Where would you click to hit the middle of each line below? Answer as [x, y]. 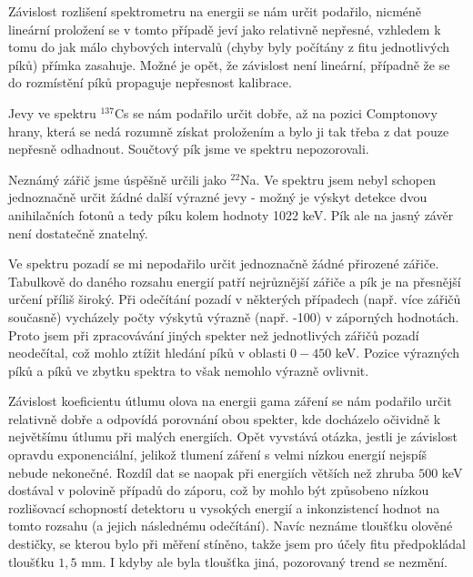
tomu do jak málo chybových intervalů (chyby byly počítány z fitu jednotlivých [229, 47]
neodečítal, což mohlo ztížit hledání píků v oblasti [147, 353]
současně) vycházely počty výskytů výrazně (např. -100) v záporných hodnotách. [234, 316]
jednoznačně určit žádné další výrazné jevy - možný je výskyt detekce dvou [218, 197]
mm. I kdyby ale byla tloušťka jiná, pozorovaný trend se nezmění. [264, 561]
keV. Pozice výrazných [398, 353]
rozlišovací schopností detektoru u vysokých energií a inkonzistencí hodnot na [224, 507]
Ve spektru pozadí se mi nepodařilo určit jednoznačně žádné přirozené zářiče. [224, 263]
